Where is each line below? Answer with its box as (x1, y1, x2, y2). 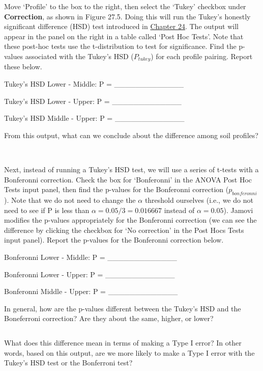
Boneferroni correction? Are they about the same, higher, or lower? (4, 313, 214, 324)
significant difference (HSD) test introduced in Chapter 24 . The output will (4, 21, 239, 32)
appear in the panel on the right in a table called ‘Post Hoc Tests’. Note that (4, 31, 244, 41)
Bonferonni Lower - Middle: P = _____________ (4, 251, 177, 262)
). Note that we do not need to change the (4, 194, 136, 205)
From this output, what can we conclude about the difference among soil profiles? (4, 129, 258, 140)
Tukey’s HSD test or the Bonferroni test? (4, 357, 133, 368)
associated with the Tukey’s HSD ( (25, 50, 134, 61)
